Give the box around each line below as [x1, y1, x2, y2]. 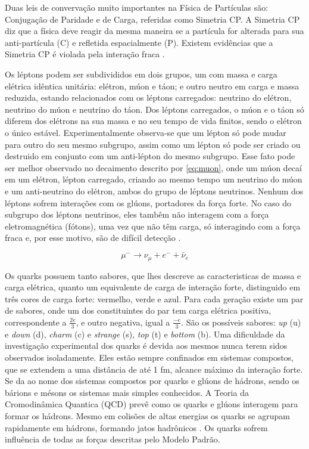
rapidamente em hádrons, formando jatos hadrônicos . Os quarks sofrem [5, 421, 268, 433]
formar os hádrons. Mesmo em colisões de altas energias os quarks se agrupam [5, 409, 290, 422]
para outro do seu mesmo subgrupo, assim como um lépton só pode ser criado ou [5, 138, 301, 150]
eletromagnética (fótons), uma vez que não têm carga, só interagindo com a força [5, 219, 301, 232]
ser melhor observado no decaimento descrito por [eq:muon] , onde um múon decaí [5, 161, 302, 174]
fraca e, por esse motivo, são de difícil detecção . [5, 231, 181, 244]
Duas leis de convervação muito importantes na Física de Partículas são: [5, 1, 269, 13]
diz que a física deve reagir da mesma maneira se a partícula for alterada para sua [5, 24, 304, 37]
